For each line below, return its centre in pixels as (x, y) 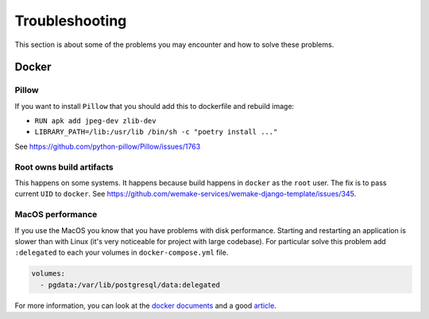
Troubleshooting (71, 21)
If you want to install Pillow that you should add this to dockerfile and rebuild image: (155, 106)
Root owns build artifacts (64, 167)
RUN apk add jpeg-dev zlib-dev (95, 121)
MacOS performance (56, 215)
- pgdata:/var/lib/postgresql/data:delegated (130, 285)
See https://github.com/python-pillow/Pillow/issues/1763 (108, 146)
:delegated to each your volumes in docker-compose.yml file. (122, 253)
